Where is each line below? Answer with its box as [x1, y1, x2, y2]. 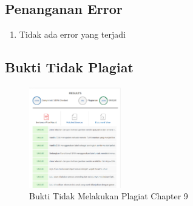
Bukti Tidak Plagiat [5, 58, 134, 77]
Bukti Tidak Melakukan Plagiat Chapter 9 [29, 190, 188, 202]
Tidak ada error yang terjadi [19, 28, 126, 41]
